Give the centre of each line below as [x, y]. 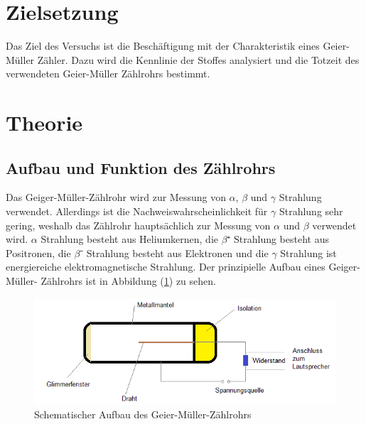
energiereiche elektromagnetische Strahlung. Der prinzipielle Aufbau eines [166, 267]
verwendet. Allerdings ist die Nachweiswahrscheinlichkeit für [137, 211]
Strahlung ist [308, 252]
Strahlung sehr [311, 211]
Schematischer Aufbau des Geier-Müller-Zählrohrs [143, 414]
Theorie [44, 123]
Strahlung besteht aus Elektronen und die [177, 252]
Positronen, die [38, 252]
